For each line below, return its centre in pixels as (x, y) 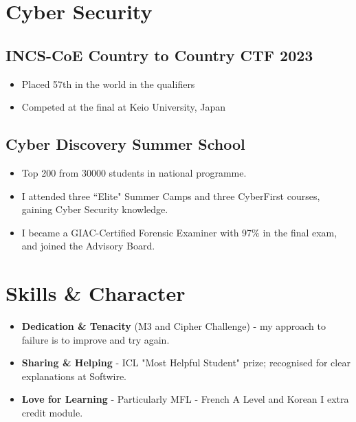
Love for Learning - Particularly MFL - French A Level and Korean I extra (185, 399)
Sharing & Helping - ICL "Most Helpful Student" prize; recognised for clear (186, 363)
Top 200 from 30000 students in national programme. (134, 172)
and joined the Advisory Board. (88, 246)
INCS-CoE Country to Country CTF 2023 (159, 55)
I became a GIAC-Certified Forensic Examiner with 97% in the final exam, (179, 232)
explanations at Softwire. (74, 376)
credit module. (52, 413)
